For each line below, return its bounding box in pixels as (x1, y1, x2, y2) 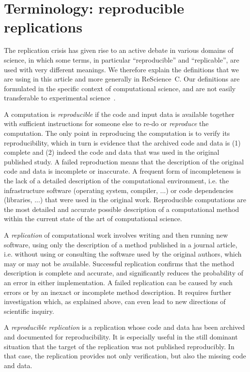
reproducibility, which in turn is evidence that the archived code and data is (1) (4, 137, 241, 147)
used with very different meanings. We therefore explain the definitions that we (4, 64, 239, 74)
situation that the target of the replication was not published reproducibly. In (4, 341, 234, 351)
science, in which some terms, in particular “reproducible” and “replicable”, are (4, 54, 239, 65)
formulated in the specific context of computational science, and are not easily (4, 83, 236, 93)
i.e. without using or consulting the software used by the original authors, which (4, 249, 242, 259)
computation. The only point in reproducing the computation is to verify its (4, 128, 230, 138)
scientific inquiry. (4, 306, 54, 316)
